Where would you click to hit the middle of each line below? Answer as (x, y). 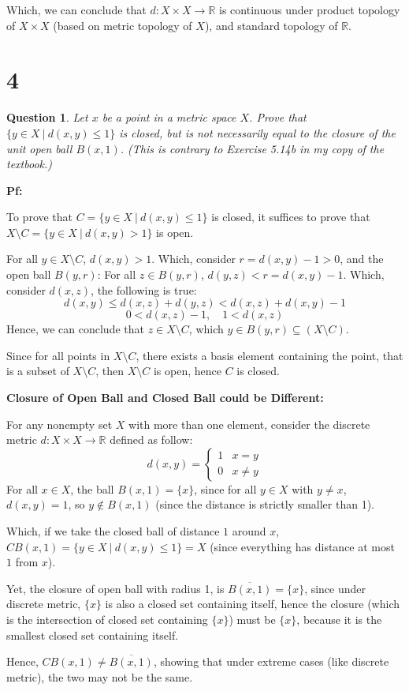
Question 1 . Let (47, 117)
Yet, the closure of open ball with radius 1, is (115, 588)
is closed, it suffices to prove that (291, 217)
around (249, 531)
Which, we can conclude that (76, 9)
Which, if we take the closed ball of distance (113, 531)
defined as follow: (151, 439)
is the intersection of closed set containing (107, 619)
